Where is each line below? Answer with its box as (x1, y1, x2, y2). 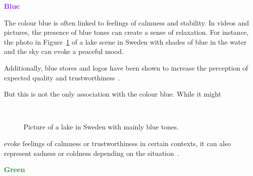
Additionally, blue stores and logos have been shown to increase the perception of (4, 62, 248, 73)
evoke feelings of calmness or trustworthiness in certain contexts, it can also (4, 138, 231, 148)
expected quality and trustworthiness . (4, 72, 121, 82)
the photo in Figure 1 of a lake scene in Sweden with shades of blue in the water (4, 36, 247, 47)
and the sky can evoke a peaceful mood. (4, 46, 124, 56)
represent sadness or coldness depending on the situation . (4, 148, 179, 158)
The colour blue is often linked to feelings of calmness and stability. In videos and (4, 17, 249, 27)
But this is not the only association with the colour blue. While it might (4, 89, 221, 99)
